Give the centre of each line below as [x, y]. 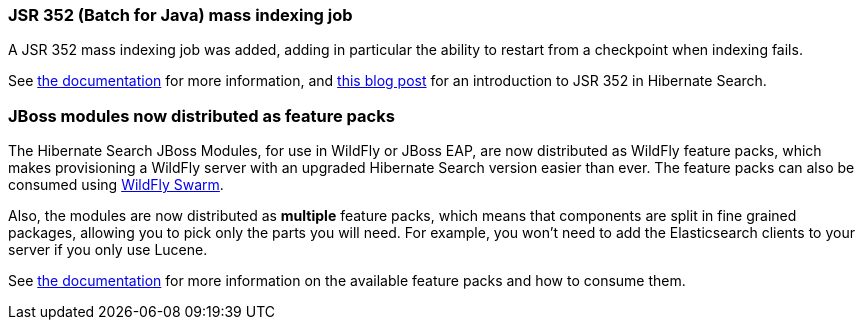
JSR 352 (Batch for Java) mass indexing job [180, 15]
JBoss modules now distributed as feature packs [201, 115]
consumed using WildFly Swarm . [116, 185]
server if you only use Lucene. [108, 250]
